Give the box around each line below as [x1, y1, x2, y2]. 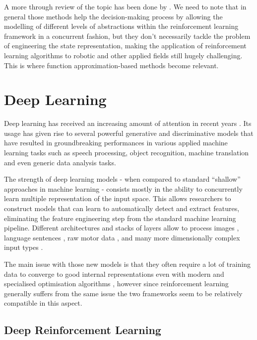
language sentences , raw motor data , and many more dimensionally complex [4, 232, 240, 242]
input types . [4, 242, 43, 252]
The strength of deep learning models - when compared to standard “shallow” [4, 174, 241, 184]
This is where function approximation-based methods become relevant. [4, 60, 219, 70]
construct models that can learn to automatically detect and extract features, [4, 203, 240, 214]
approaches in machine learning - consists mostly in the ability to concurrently [4, 183, 243, 194]
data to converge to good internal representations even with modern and [4, 268, 224, 279]
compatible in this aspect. [4, 298, 82, 308]
